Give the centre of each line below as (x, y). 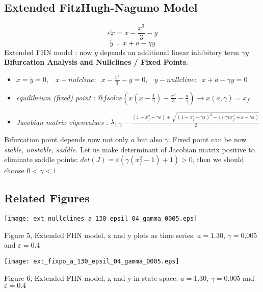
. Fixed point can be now (207, 139)
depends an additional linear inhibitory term (169, 52)
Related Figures (47, 198)
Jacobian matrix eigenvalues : (62, 122)
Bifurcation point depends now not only (67, 139)
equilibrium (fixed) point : (56, 97)
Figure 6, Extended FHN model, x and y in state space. (91, 277)
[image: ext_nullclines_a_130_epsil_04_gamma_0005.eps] (101, 219)
